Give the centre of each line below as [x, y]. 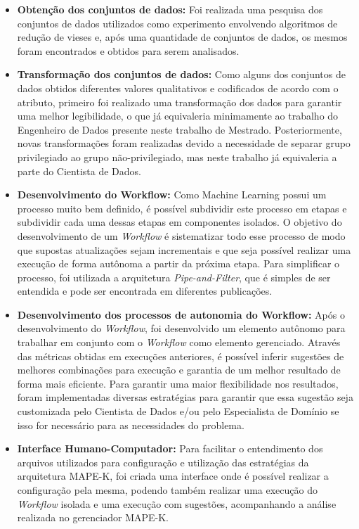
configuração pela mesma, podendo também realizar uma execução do [167, 490]
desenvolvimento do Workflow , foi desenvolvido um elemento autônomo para [181, 328]
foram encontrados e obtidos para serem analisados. [128, 50]
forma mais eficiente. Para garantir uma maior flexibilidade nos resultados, [178, 383]
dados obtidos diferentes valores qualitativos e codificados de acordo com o [178, 88]
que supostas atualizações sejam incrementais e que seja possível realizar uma [184, 249]
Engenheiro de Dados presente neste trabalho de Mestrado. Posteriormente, [179, 129]
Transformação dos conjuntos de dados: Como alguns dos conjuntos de [181, 74]
